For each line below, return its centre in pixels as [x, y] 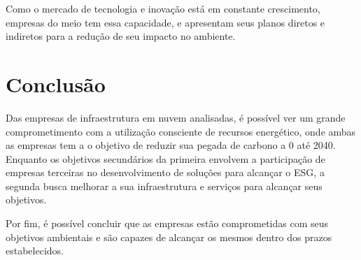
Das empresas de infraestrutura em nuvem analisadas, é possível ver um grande [176, 117]
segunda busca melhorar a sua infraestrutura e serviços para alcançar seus [164, 186]
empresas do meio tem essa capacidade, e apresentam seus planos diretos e [165, 22]
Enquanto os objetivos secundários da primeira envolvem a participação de [165, 158]
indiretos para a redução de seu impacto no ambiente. [121, 36]
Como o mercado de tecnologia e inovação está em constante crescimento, [163, 8]
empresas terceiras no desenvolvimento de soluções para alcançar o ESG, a [165, 172]
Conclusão [56, 84]
